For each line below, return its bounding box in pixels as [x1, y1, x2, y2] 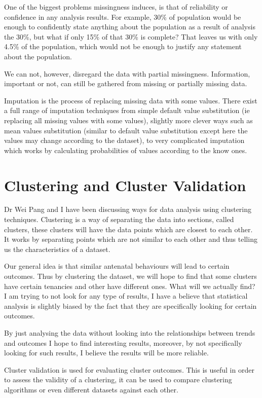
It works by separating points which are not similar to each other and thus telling [4, 234, 257, 244]
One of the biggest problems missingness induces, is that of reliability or [4, 2, 228, 12]
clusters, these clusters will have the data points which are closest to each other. [4, 224, 253, 234]
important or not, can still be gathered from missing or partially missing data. [4, 78, 247, 89]
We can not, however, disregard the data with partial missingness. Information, [4, 68, 250, 79]
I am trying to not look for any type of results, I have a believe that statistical [4, 291, 248, 301]
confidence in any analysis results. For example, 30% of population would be [4, 11, 241, 22]
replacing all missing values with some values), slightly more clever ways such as [4, 115, 253, 125]
